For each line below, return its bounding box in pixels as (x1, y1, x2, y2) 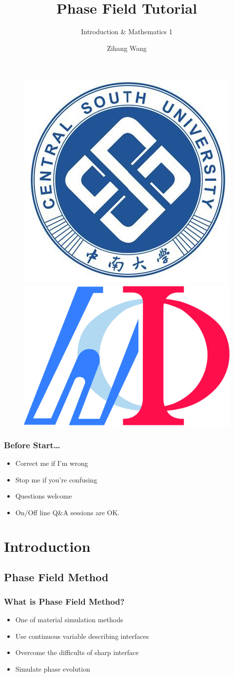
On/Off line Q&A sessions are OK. (15, 507, 120, 518)
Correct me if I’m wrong (15, 458, 88, 468)
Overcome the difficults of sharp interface (15, 647, 139, 657)
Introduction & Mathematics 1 (81, 26, 173, 37)
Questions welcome (15, 491, 72, 501)
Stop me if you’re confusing (15, 474, 97, 484)
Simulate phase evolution (15, 663, 90, 674)
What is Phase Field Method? (4, 595, 125, 607)
